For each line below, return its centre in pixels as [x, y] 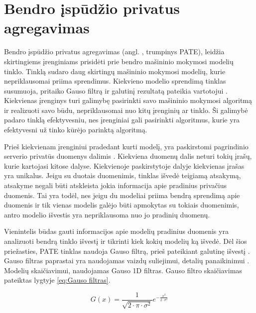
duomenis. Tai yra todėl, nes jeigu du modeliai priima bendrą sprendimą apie [122, 195]
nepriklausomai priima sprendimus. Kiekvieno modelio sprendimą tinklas [115, 81]
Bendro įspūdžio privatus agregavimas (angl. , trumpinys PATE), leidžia [114, 52]
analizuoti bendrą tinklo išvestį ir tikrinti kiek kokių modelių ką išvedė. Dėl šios [126, 241]
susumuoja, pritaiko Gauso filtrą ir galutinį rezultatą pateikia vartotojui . [116, 90]
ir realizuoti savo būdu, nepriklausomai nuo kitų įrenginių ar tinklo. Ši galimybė [126, 110]
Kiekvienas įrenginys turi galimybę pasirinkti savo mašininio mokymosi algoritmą [128, 100]
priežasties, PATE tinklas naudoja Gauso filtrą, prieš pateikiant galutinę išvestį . [127, 251]
